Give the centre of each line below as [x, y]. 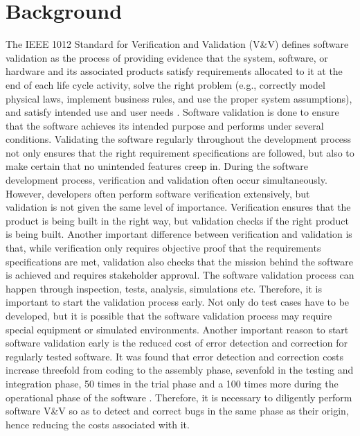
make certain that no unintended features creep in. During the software [157, 166]
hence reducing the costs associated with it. [98, 424]
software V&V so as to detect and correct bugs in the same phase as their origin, [177, 411]
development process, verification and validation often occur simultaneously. [166, 180]
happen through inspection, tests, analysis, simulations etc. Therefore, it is [164, 288]
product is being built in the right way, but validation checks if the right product [177, 220]
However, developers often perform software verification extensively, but [158, 193]
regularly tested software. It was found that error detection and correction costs [174, 356]
